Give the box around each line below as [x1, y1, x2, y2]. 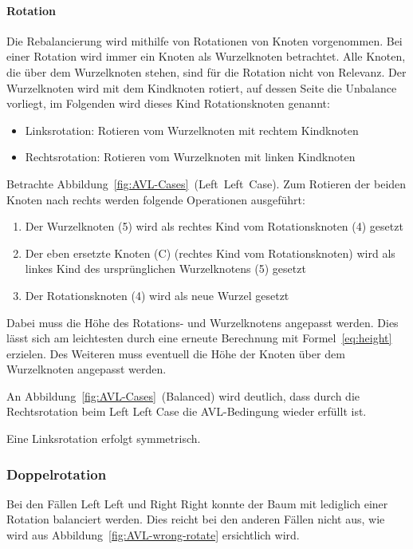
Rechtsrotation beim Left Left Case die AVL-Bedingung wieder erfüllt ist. [6, 403, 367, 420]
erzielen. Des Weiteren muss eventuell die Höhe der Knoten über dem [6, 345, 345, 361]
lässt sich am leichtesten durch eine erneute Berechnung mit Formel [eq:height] [6, 330, 392, 346]
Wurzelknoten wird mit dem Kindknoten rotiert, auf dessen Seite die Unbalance [6, 79, 397, 96]
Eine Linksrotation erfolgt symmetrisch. [6, 430, 201, 447]
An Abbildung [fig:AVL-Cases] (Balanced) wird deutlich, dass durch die [6, 387, 360, 404]
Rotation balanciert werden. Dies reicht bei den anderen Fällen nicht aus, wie [6, 511, 385, 527]
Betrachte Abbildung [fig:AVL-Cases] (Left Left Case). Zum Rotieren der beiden [6, 175, 407, 192]
